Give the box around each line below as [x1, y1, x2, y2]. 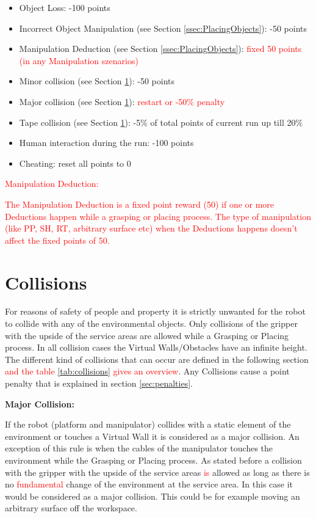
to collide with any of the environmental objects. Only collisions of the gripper [5, 317, 298, 330]
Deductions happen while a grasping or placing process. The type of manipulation [5, 210, 311, 222]
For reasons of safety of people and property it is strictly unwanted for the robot [5, 305, 306, 318]
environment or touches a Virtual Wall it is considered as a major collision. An [5, 429, 300, 442]
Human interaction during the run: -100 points [19, 136, 194, 149]
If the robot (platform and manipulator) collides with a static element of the [5, 418, 291, 431]
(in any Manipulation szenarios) [19, 54, 138, 67]
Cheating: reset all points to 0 [19, 156, 131, 169]
